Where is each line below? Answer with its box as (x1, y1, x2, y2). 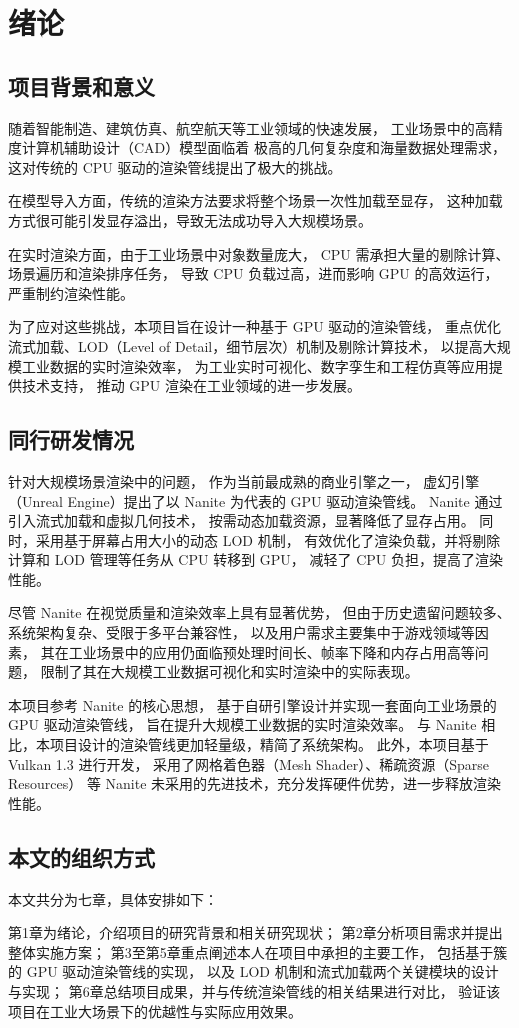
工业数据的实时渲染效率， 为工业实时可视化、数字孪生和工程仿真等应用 (21, 355, 489, 376)
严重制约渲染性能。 (8, 282, 134, 303)
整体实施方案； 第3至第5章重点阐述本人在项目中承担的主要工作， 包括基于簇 (8, 941, 508, 962)
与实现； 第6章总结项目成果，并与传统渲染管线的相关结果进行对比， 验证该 (8, 980, 501, 1001)
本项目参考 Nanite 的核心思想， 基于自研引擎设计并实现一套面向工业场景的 (8, 694, 497, 715)
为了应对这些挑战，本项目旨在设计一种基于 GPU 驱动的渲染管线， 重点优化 (8, 316, 502, 337)
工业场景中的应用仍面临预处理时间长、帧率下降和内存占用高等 (68, 641, 475, 662)
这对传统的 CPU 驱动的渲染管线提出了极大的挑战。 (8, 156, 342, 177)
